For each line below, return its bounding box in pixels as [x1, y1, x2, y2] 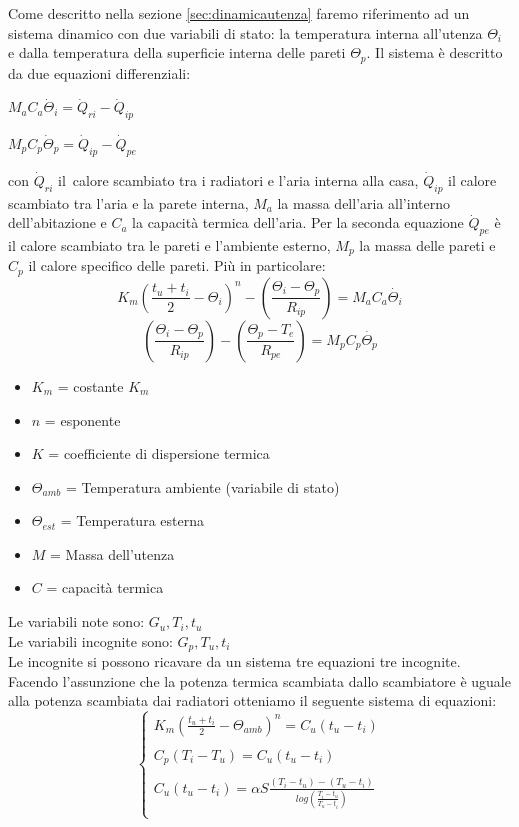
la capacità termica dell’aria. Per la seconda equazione [132, 212, 464, 233]
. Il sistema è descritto [366, 42, 503, 63]
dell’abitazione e [8, 212, 107, 233]
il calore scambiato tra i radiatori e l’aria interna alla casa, [58, 169, 419, 190]
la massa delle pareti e [359, 235, 496, 256]
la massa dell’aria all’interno [277, 192, 450, 213]
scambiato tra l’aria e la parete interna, [8, 192, 249, 213]
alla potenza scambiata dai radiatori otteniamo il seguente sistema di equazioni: [8, 690, 497, 711]
